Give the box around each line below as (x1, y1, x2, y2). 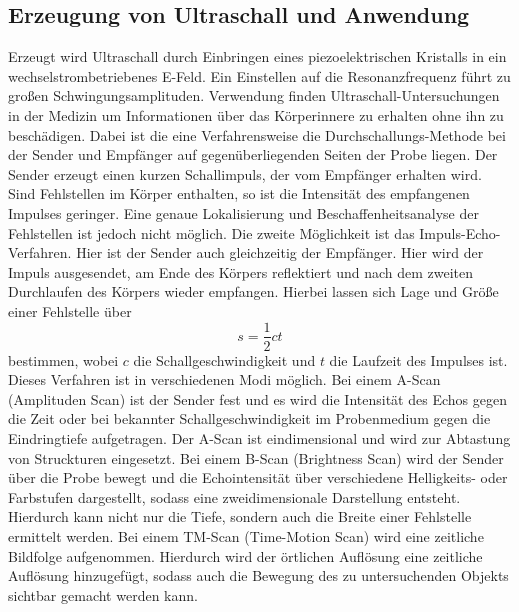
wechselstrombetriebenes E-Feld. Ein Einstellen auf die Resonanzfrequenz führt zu (8, 65, 511, 86)
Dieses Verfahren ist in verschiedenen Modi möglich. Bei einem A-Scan (8, 369, 441, 390)
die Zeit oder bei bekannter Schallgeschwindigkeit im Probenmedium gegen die (8, 408, 491, 429)
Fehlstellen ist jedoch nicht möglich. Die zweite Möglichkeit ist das (8, 222, 415, 243)
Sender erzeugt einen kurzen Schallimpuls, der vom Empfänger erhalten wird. (8, 163, 482, 184)
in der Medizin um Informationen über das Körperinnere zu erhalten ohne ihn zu (8, 104, 504, 125)
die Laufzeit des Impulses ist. (329, 349, 508, 370)
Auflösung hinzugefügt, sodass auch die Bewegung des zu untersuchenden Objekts (8, 565, 509, 586)
